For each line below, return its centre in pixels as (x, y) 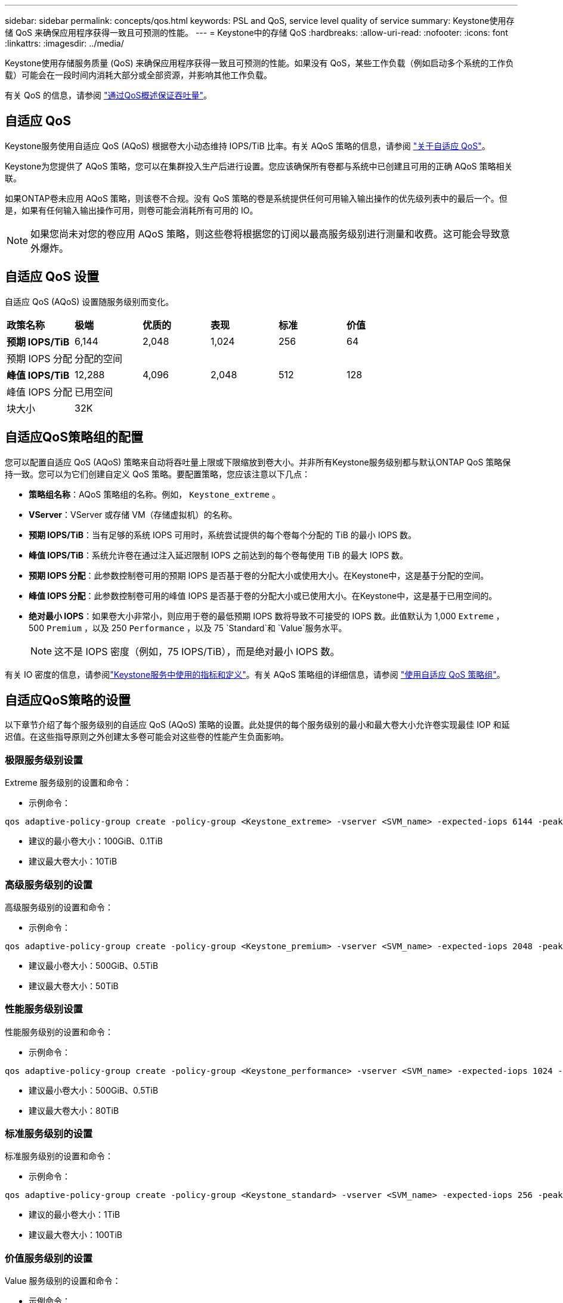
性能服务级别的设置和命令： (59, 1032)
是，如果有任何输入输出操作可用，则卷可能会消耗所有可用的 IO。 (132, 210)
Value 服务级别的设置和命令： (63, 1281)
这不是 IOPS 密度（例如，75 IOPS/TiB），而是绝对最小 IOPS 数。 (197, 651)
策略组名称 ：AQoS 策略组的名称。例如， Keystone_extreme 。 (154, 494)
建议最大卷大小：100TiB (75, 1235)
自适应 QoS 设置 (52, 277)
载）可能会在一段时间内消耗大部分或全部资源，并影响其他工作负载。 (138, 75)
